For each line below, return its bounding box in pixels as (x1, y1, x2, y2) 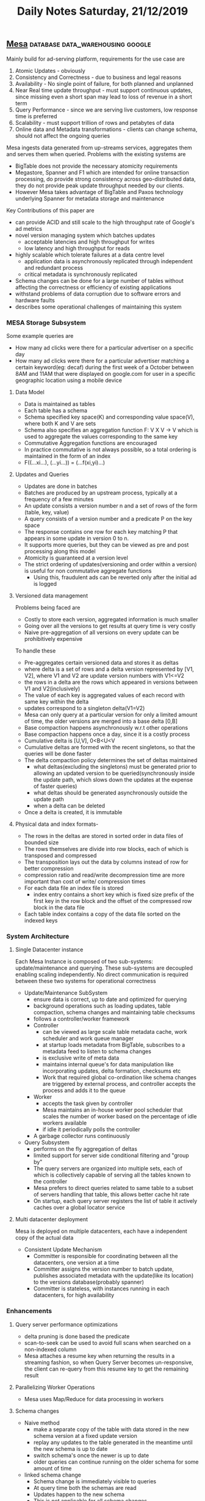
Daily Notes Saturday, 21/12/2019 (16, 4, 189, 18)
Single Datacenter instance (15, 946, 84, 953)
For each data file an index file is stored (24, 884, 124, 891)
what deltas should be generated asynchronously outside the (33, 788, 188, 796)
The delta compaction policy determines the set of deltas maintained (24, 756, 198, 763)
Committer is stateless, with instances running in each (33, 1285, 170, 1292)
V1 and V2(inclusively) (24, 684, 81, 692)
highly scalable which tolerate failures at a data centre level (15, 251, 165, 258)
